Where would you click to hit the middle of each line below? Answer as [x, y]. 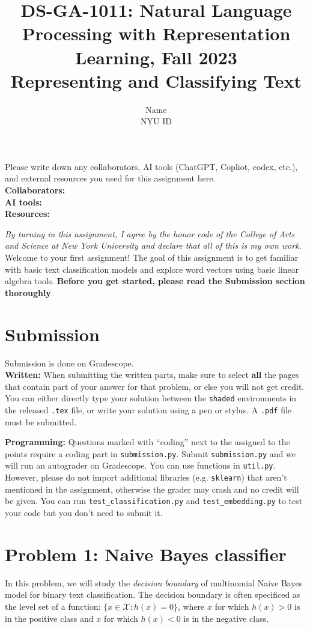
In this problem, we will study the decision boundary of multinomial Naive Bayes [154, 582]
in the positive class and [49, 618]
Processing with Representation [156, 33]
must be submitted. [41, 421]
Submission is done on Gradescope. [69, 363]
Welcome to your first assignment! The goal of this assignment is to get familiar [152, 257]
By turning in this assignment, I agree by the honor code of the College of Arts [150, 233]
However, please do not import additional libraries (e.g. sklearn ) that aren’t [146, 477]
